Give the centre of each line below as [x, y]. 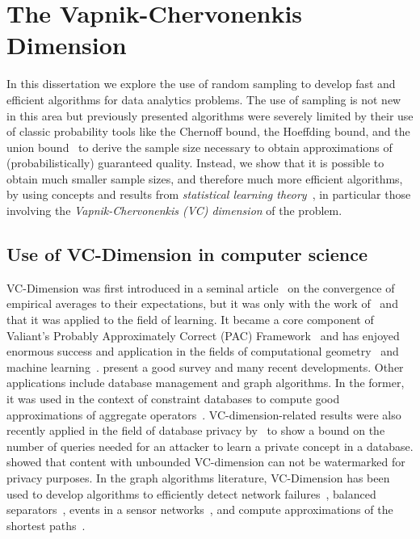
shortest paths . [46, 525]
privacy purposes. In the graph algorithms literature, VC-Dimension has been [198, 477]
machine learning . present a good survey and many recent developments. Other [205, 366]
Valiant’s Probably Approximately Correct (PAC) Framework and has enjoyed [203, 335]
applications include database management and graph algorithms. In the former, [206, 383]
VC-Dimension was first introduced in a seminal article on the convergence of [201, 287]
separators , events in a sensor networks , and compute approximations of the [200, 510]
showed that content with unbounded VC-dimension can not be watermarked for [206, 462]
